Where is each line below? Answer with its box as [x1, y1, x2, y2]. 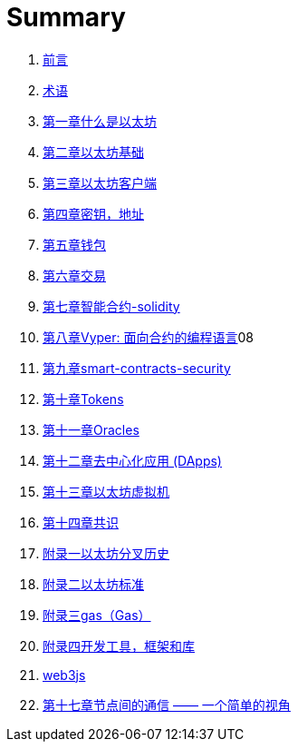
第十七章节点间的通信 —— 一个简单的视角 [43, 696, 291, 713]
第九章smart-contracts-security [43, 360, 231, 376]
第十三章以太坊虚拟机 [43, 483, 169, 499]
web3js [43, 666, 86, 683]
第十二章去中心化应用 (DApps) [43, 452, 222, 468]
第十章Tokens [43, 390, 124, 407]
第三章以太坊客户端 [43, 174, 157, 191]
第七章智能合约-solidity [43, 298, 180, 314]
